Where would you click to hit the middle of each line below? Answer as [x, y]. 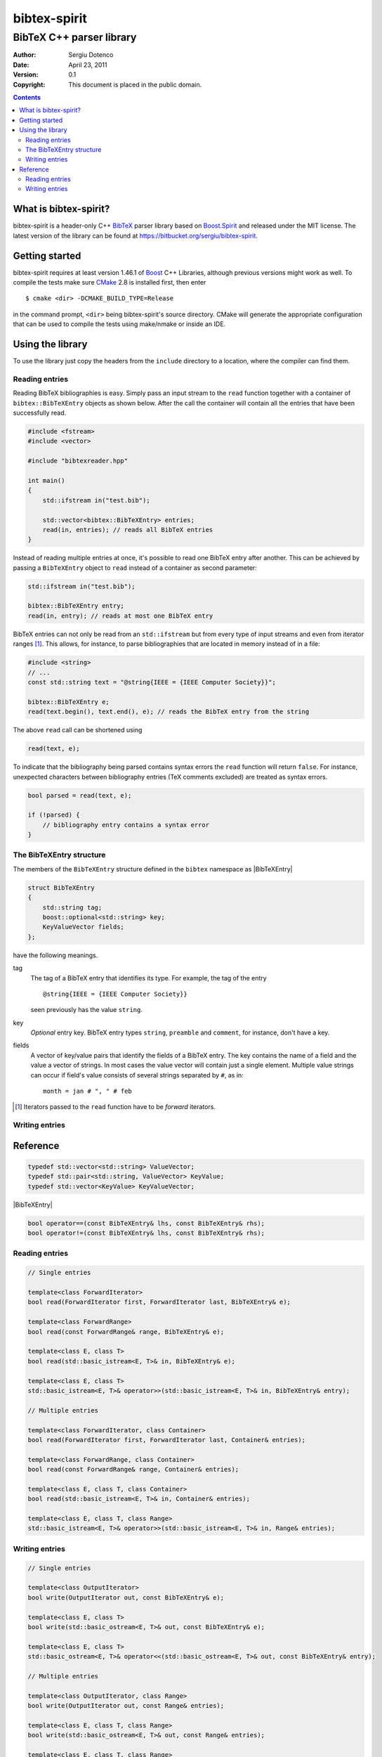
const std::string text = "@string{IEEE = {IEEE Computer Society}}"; [152, 682]
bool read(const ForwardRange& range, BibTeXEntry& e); [126, 1331]
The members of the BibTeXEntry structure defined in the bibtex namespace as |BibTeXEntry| [153, 869]
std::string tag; [72, 907]
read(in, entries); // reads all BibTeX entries [128, 530]
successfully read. [40, 413]
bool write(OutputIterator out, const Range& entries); [126, 1706]
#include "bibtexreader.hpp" [78, 461]
